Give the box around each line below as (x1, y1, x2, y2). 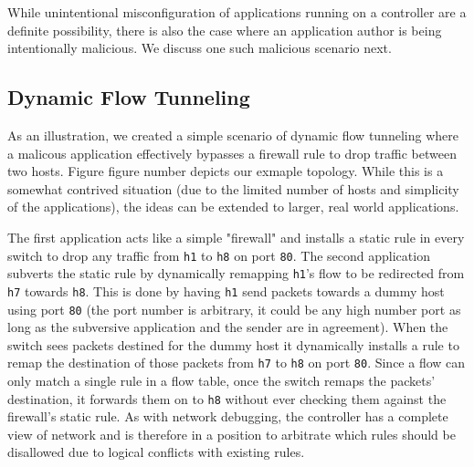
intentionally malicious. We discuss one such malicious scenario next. (7, 38, 392, 57)
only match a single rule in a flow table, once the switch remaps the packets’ (7, 371, 436, 390)
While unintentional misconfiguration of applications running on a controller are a (7, 3, 467, 21)
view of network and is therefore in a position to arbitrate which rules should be (7, 424, 456, 443)
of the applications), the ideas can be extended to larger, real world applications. (7, 197, 459, 216)
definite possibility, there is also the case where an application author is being (7, 20, 442, 39)
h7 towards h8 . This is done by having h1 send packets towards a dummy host (7, 281, 445, 300)
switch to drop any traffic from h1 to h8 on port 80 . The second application (7, 245, 430, 265)
